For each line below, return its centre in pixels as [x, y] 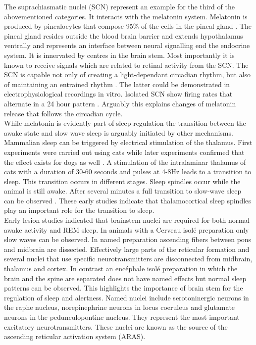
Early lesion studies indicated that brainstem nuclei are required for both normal [127, 220]
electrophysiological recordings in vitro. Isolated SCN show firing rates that [118, 94]
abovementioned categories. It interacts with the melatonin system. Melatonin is [126, 16]
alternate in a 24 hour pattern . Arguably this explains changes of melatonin [120, 103]
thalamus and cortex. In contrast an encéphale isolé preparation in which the [121, 269]
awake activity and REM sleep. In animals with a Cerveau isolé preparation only [127, 229]
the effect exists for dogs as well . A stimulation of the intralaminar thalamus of [125, 162]
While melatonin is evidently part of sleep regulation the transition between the [125, 123]
